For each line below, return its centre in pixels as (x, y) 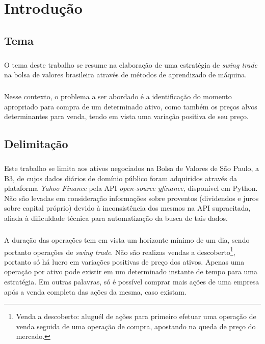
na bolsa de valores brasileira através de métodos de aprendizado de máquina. (126, 75)
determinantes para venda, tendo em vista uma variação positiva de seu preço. (126, 116)
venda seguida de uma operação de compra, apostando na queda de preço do (136, 326)
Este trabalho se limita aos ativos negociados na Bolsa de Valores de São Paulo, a (132, 168)
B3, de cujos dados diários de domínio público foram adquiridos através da (121, 178)
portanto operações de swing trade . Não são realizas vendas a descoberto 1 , (120, 251)
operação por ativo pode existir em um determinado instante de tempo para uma (131, 271)
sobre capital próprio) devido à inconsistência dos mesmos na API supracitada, (127, 208)
